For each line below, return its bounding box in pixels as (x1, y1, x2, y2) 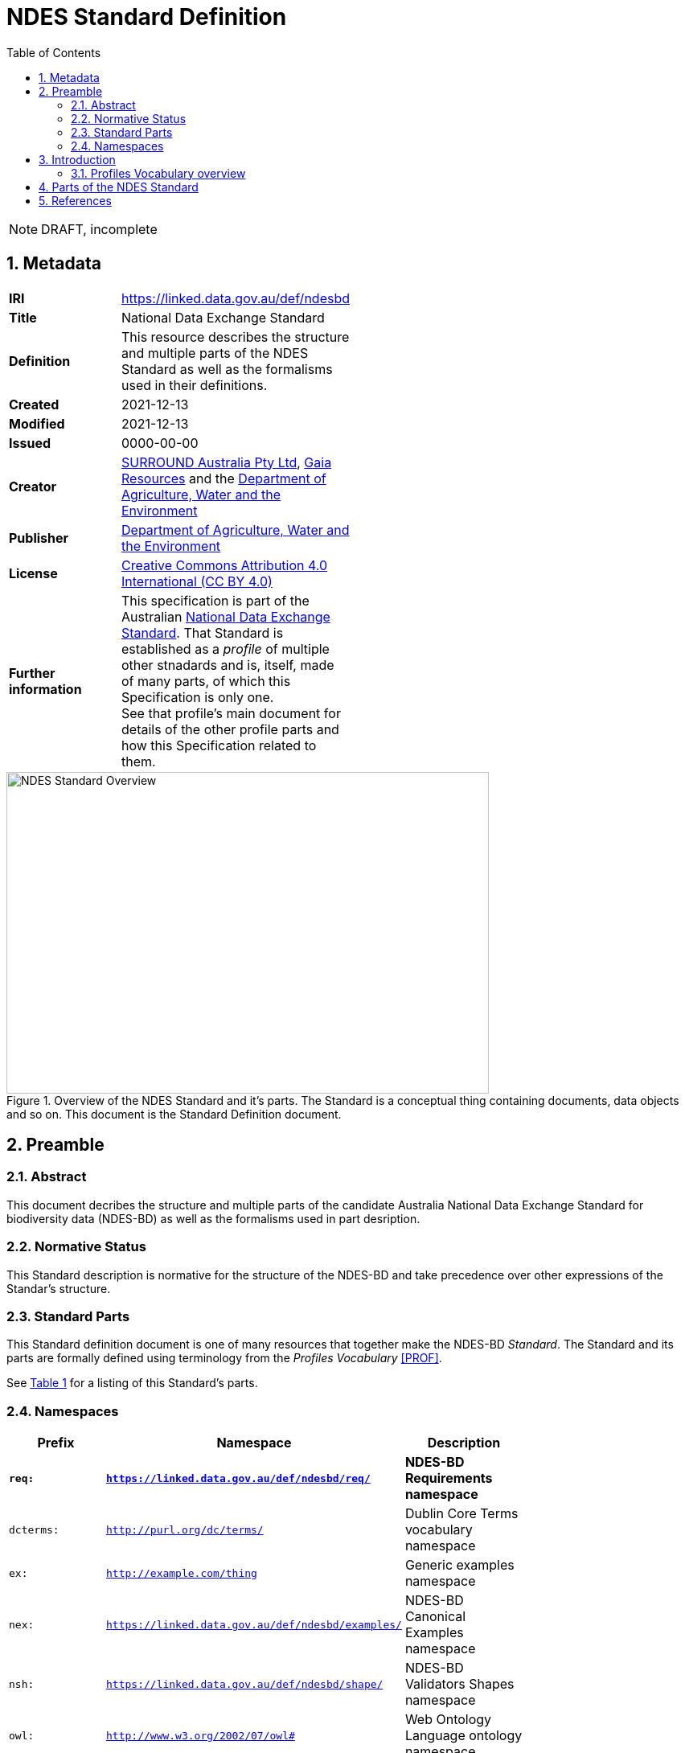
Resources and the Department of (121, 470, 326, 486)
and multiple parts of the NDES (121, 344, 309, 361)
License (9, 564, 58, 581)
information (9, 680, 82, 697)
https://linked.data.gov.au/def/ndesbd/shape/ (106, 1677, 384, 1690)
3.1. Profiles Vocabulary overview (71, 166, 246, 180)
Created (9, 396, 59, 413)
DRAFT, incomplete (41, 220, 158, 237)
